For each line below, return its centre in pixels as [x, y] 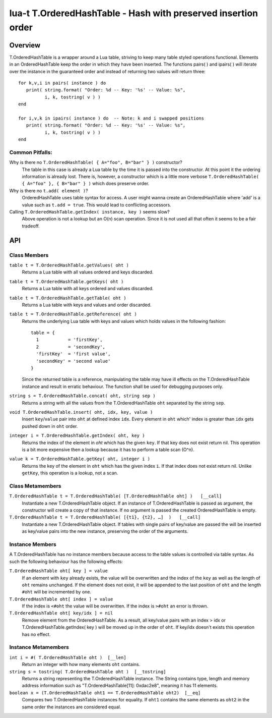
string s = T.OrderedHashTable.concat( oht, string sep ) [82, 396]
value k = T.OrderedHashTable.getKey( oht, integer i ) [80, 459]
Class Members [29, 255]
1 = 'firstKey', [69, 340]
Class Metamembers [35, 486]
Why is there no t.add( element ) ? [49, 190]
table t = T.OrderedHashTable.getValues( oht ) [69, 265]
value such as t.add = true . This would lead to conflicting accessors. [96, 205]
